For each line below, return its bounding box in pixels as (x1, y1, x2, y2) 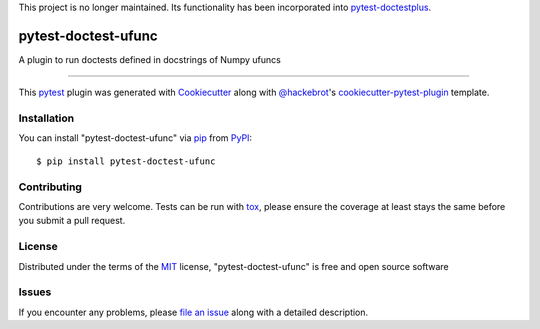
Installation (18, 111, 75, 125)
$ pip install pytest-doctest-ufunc (36, 155, 216, 167)
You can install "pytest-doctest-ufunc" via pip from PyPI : (18, 132, 253, 144)
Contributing (18, 180, 82, 194)
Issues (18, 285, 52, 299)
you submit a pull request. (18, 215, 126, 227)
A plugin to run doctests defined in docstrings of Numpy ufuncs (18, 53, 282, 65)
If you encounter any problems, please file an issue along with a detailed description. (18, 306, 369, 318)
